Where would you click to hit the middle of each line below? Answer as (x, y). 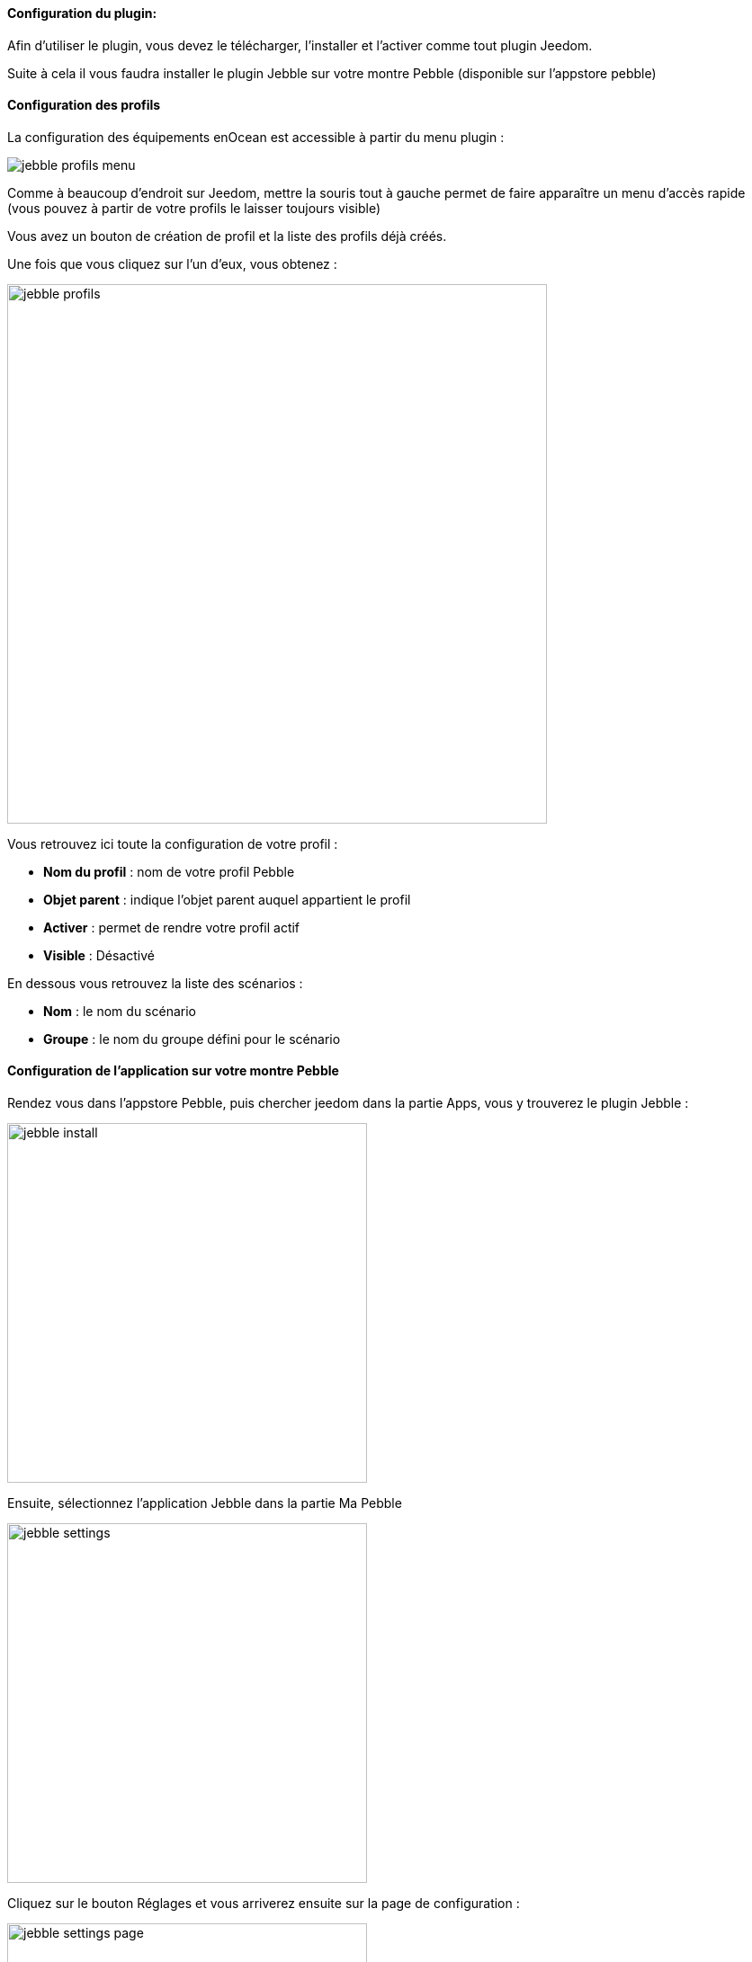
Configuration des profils (84, 105)
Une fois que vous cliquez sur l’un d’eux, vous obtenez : (172, 263)
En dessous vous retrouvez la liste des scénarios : (155, 983)
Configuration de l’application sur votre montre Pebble (173, 1071)
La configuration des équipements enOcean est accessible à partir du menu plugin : (256, 137)
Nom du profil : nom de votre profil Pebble (169, 871)
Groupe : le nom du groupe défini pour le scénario (192, 1039)
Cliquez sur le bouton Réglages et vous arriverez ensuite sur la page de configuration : (264, 1904)
